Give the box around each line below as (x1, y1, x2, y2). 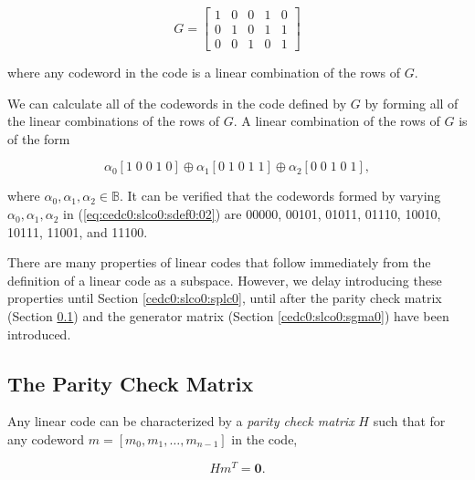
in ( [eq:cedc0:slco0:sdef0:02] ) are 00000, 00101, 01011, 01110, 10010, (63, 204, 441, 224)
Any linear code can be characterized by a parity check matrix (7, 412, 354, 431)
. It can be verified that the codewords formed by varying (119, 186, 441, 205)
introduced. (7, 324, 71, 343)
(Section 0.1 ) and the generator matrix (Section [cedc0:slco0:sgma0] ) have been (7, 307, 449, 326)
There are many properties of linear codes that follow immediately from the (7, 253, 431, 272)
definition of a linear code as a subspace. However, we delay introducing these (7, 270, 442, 289)
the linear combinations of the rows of (7, 111, 220, 130)
